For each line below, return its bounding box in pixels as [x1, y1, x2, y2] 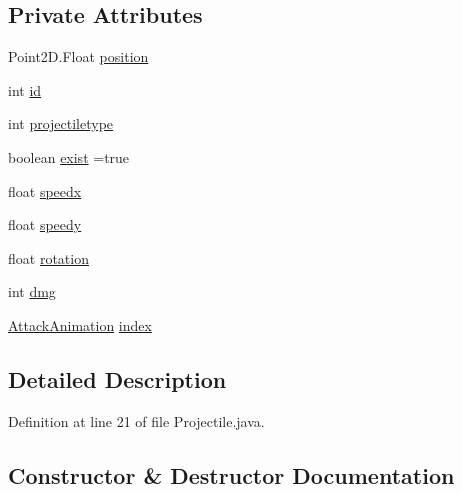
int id [8, 79, 42, 100]
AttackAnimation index [8, 314, 152, 335]
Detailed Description [8, 363, 227, 394]
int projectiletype [8, 113, 114, 134]
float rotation [8, 247, 89, 268]
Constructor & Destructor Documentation [8, 459, 455, 490]
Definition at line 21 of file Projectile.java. [8, 410, 265, 431]
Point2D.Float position [8, 46, 149, 67]
